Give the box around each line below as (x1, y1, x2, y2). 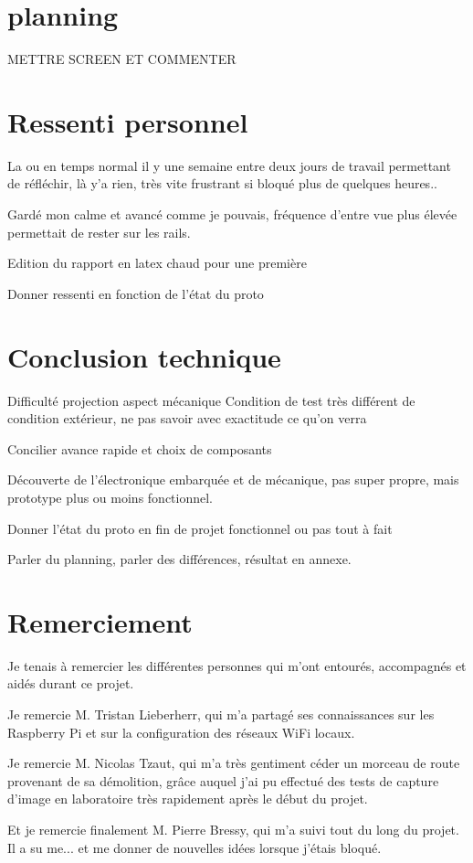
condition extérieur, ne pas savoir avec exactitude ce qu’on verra (7, 409, 367, 428)
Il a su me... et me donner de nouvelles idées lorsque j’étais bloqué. (7, 837, 382, 857)
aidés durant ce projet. (7, 674, 134, 693)
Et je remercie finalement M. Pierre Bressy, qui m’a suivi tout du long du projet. (7, 819, 459, 838)
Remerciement (7, 602, 193, 640)
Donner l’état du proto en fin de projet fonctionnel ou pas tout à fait (7, 518, 393, 538)
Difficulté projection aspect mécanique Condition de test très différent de (7, 390, 415, 410)
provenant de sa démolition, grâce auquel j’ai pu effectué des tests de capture (7, 771, 439, 790)
